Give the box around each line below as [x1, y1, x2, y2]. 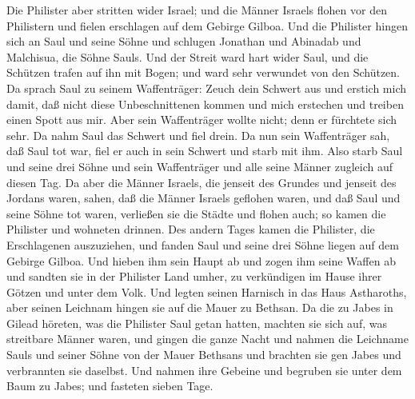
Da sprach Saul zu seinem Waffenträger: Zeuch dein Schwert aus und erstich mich [6, 79, 406, 96]
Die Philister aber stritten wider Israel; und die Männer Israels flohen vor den [6, 2, 387, 18]
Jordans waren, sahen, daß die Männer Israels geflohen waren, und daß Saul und [6, 190, 401, 206]
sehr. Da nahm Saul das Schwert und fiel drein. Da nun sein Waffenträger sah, [6, 126, 390, 143]
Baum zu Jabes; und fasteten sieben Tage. [6, 377, 213, 394]
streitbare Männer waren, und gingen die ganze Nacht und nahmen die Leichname [6, 330, 409, 347]
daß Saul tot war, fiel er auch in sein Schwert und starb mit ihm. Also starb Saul [6, 142, 403, 159]
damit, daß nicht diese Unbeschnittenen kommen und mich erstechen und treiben [6, 95, 404, 112]
